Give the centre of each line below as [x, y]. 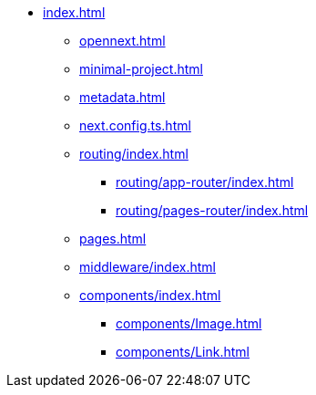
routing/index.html [134, 154]
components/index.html [150, 295]
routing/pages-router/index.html [212, 210]
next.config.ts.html [135, 125]
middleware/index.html [148, 267]
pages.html [113, 239]
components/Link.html [183, 352]
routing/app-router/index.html [205, 182]
